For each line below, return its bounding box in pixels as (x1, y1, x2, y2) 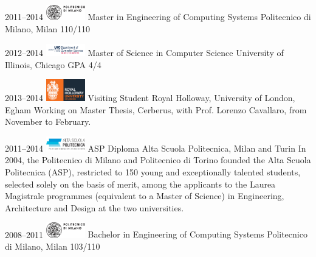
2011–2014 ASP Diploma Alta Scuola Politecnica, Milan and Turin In (5, 141, 306, 154)
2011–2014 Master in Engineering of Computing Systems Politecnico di (5, 10, 311, 23)
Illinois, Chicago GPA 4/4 (5, 58, 101, 71)
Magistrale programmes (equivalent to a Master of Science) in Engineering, (5, 189, 284, 202)
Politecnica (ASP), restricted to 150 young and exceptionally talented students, (5, 166, 301, 178)
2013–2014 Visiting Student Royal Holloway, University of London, (5, 91, 295, 104)
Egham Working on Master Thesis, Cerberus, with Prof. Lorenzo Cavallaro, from (5, 103, 307, 116)
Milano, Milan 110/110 (5, 23, 91, 35)
